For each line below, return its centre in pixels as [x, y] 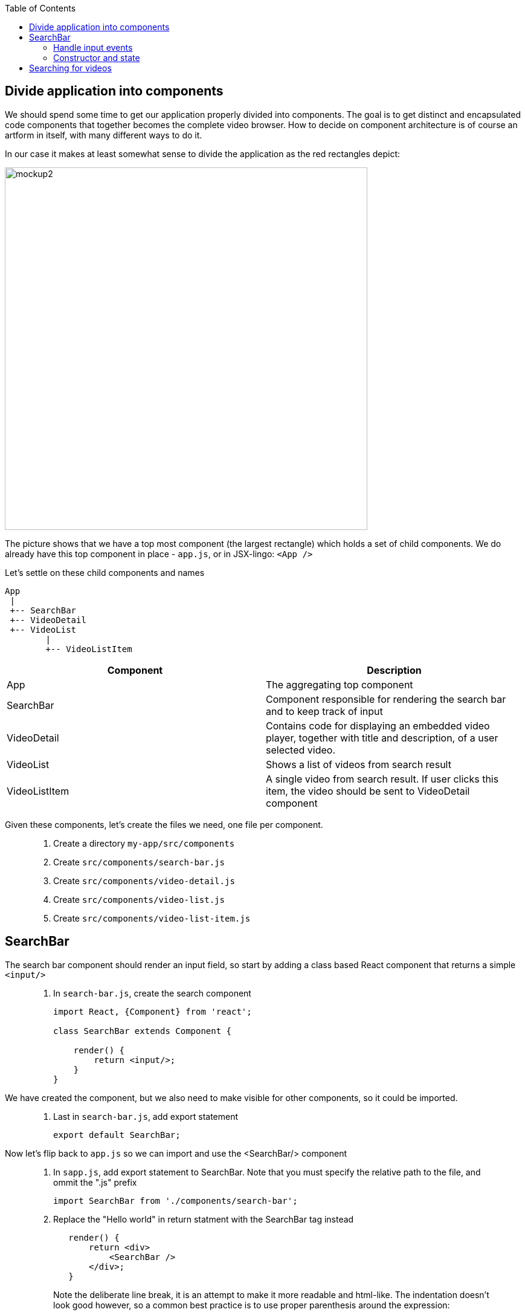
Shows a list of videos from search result [359, 764]
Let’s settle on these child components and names [105, 572]
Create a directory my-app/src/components [144, 843]
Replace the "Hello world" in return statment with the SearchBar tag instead [204, 1219]
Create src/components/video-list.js [139, 899]
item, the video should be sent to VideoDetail [368, 791]
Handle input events [93, 47]
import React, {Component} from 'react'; [153, 1011]
